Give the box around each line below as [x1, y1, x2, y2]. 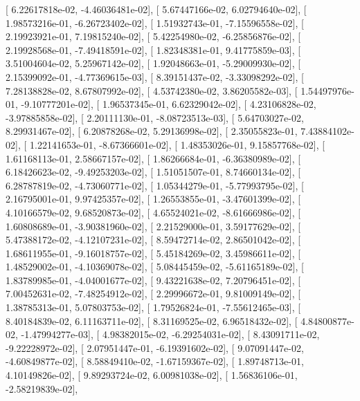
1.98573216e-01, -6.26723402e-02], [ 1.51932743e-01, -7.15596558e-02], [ [6, 15, 304, 30]
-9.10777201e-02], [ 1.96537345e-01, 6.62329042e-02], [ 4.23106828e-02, [21, 97, 316, 111]
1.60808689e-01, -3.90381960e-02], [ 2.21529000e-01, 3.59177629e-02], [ [6, 218, 301, 233]
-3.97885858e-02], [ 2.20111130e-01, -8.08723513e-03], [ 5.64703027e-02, [6, 110, 304, 124]
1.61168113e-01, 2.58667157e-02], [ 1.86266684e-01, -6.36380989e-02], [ [6, 151, 301, 165]
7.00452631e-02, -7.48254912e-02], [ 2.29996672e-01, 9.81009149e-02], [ [6, 286, 301, 301]
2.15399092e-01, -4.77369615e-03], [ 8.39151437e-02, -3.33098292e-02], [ [6, 69, 304, 84]
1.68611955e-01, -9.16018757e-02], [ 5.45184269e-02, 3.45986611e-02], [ [6, 245, 301, 260]
